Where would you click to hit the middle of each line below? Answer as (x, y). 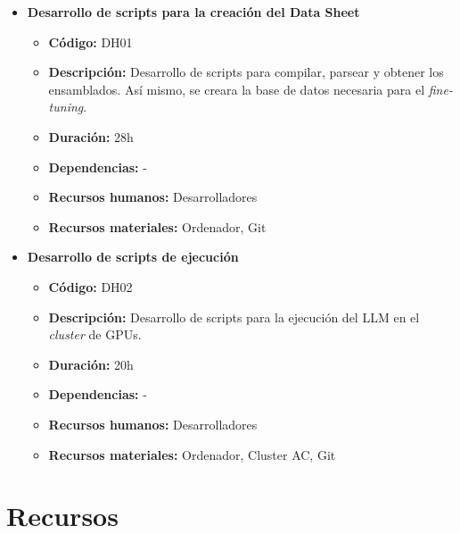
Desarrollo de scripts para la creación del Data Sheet (193, 12)
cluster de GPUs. (95, 334)
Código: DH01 (90, 42)
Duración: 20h (91, 364)
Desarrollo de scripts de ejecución (133, 257)
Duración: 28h (91, 136)
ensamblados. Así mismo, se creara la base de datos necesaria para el (237, 89)
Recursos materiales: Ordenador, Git (157, 226)
